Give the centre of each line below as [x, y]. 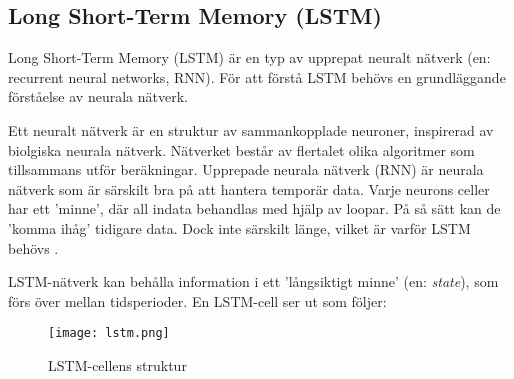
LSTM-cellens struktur [117, 364]
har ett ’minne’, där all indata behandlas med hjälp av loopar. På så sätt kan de [254, 208]
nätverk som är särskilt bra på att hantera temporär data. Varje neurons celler [249, 188]
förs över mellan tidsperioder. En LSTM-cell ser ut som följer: [197, 300]
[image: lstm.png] [109, 333]
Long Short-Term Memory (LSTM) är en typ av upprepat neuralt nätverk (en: [249, 57]
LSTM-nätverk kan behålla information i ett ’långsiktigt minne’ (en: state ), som [253, 281]
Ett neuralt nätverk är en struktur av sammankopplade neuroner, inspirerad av [251, 129]
